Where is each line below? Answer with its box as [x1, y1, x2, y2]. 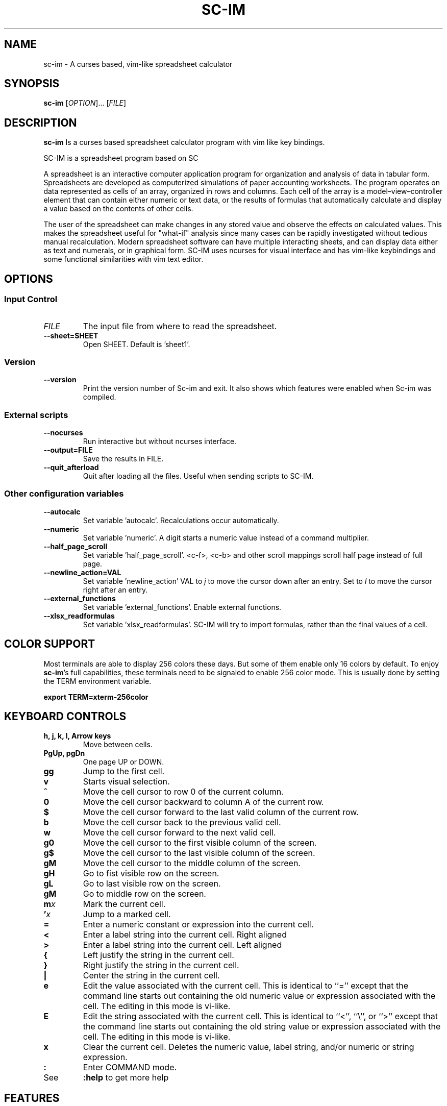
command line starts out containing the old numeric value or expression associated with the [83, 991, 436, 1001]
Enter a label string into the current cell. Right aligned [83, 929, 287, 940]
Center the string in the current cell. [83, 970, 220, 981]
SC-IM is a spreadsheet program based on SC [43, 154, 198, 163]
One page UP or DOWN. [83, 757, 164, 767]
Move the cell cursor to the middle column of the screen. [83, 858, 301, 869]
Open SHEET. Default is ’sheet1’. [83, 339, 190, 349]
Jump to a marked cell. [83, 909, 171, 920]
